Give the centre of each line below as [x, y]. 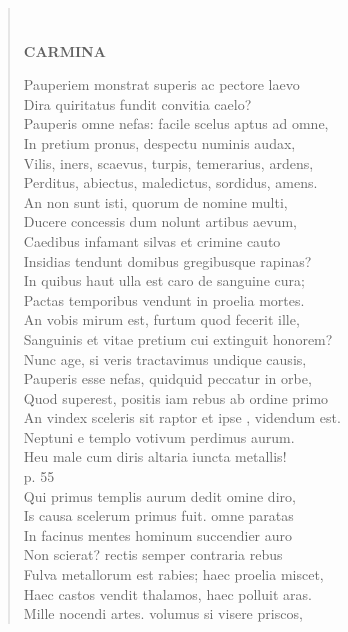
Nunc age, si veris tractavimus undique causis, [165, 358]
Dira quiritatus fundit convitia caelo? [137, 103]
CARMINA [64, 50]
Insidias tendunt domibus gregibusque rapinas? [167, 260]
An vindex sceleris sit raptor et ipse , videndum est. [182, 417]
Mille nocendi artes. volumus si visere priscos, [163, 613]
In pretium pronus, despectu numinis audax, [159, 142]
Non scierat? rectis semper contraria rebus [153, 554]
